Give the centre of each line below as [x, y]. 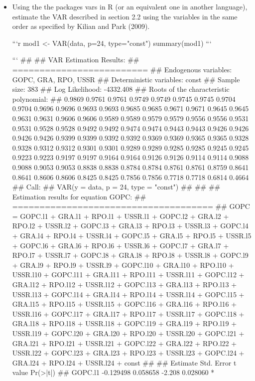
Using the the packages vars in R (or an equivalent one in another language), [130, 6]
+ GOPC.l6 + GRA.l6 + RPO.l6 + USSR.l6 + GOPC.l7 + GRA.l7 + [121, 245]
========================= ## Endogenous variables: [122, 69]
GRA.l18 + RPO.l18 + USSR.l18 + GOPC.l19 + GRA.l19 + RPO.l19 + [125, 323]
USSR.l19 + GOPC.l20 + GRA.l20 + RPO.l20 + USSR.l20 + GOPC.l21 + [128, 333]
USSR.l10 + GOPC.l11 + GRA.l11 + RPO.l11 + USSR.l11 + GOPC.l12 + [128, 275]
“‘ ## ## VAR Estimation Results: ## [76, 60]
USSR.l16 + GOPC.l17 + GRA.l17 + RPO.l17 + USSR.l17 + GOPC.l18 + [128, 313]
